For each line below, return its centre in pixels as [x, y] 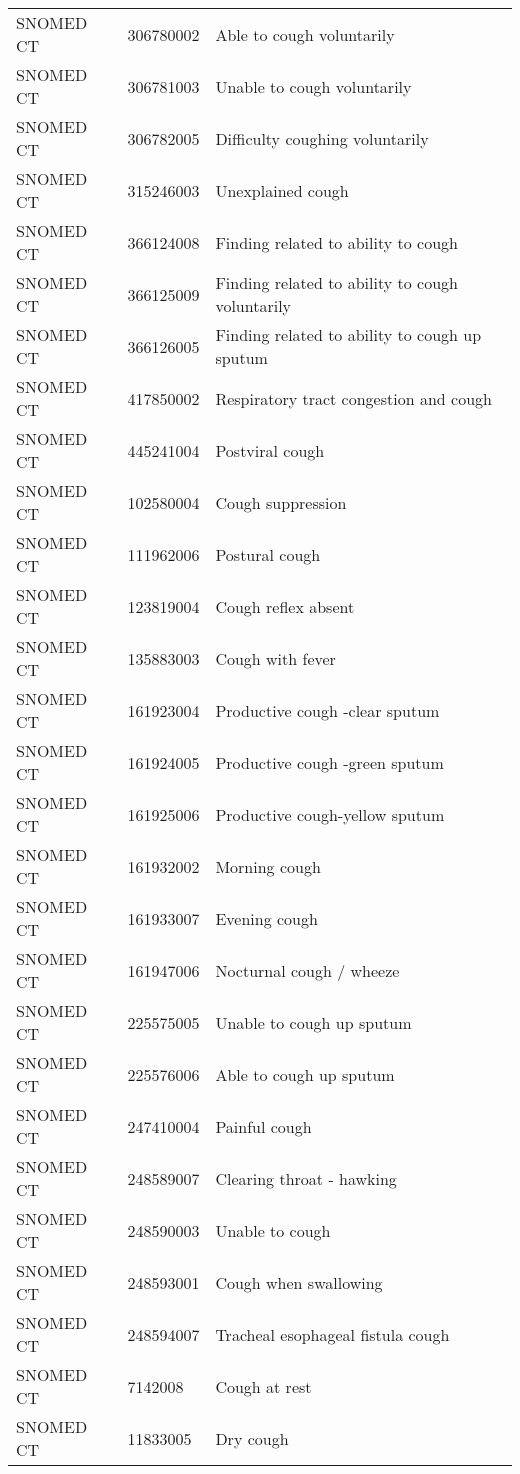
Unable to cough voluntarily [313, 86]
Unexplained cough [282, 190]
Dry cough [252, 1438]
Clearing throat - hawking [306, 1178]
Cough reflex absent [285, 606]
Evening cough [266, 918]
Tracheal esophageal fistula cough [332, 1334]
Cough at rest [263, 1386]
